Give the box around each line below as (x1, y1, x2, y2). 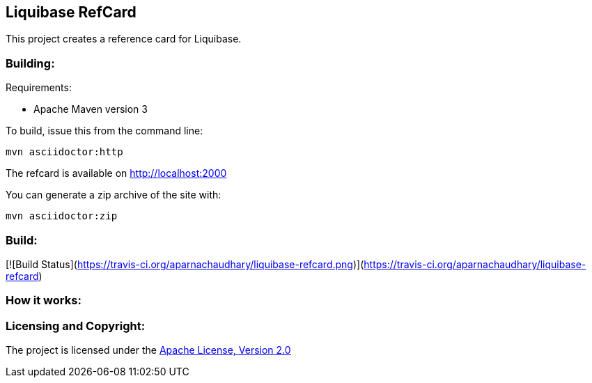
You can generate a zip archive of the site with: (6, 189, 221, 201)
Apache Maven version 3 (33, 103, 148, 116)
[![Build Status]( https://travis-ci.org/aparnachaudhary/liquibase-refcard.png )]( (6, 258, 364, 270)
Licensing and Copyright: (6, 318, 146, 333)
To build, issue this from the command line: (6, 125, 203, 137)
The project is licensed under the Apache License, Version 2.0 (6, 344, 291, 357)
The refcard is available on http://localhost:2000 (6, 167, 227, 180)
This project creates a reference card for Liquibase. (6, 33, 242, 45)
